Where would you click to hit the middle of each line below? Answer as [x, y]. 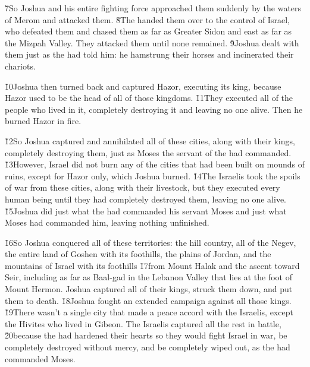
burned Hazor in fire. [43, 121]
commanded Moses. [40, 358]
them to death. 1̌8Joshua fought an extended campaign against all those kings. [148, 300]
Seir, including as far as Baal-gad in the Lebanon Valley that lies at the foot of [148, 277]
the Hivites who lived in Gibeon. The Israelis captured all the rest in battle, [143, 323]
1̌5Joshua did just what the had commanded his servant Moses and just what [146, 211]
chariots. [20, 66]
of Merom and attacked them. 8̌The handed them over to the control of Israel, [147, 19]
